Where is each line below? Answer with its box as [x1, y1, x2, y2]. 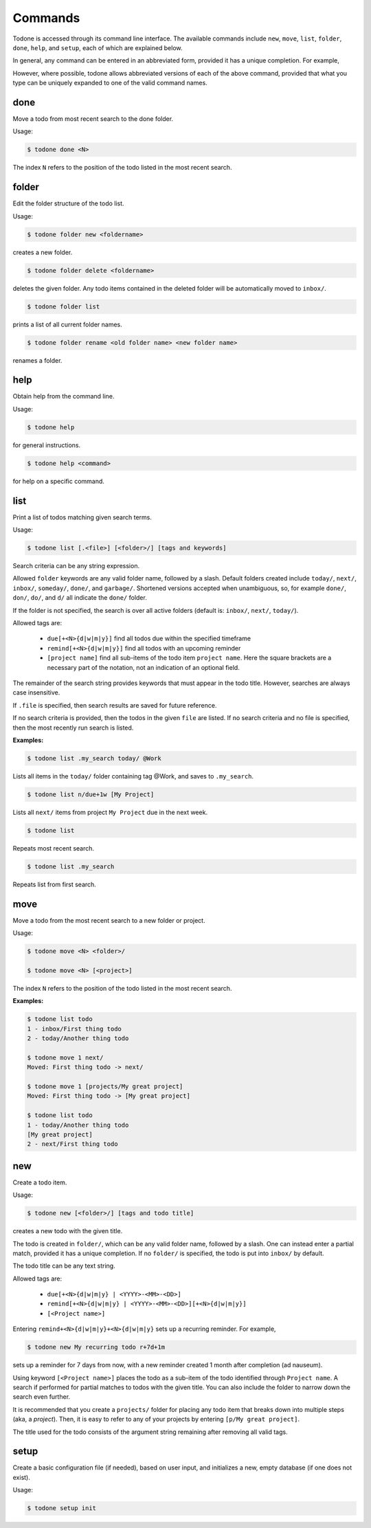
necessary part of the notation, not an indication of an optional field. [47, 663, 240, 671]
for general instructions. [12, 440, 81, 449]
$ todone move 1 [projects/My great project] [27, 1082, 183, 1090]
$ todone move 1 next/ [27, 1053, 104, 1061]
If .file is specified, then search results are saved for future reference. [12, 701, 217, 709]
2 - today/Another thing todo [27, 1034, 129, 1042]
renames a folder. [12, 356, 63, 364]
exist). [12, 1473, 30, 1481]
